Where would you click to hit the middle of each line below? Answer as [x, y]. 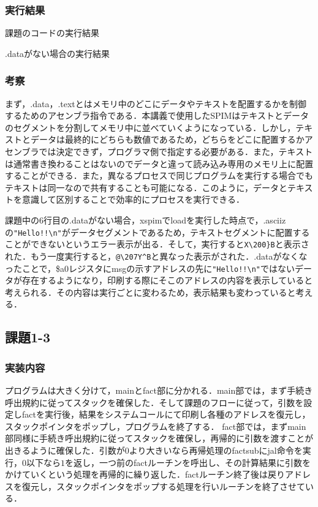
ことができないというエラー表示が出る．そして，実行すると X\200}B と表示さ [157, 244]
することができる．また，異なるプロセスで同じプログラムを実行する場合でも [159, 175]
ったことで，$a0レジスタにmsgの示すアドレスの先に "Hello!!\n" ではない [150, 268]
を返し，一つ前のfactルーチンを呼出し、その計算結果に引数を [188, 462]
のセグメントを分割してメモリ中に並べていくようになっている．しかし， [150, 127]
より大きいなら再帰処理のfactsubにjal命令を [216, 450]
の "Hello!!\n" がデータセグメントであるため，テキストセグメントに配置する [157, 232]
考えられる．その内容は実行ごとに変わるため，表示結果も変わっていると [150, 292]
